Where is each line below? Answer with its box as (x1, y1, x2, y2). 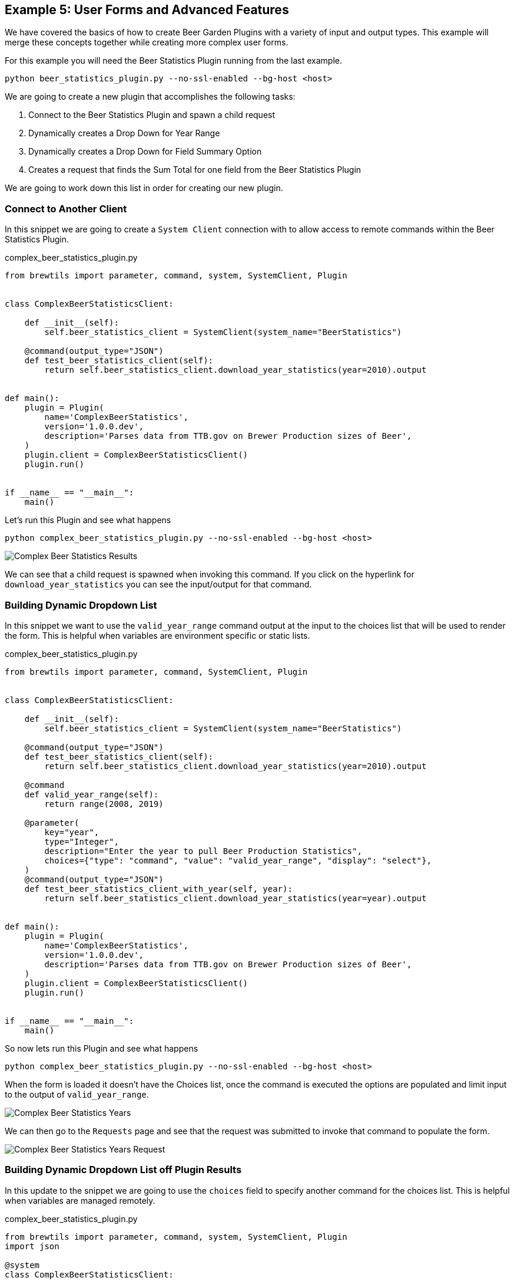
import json (5, 1241, 59, 1251)
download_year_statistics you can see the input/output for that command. (5, 579, 312, 590)
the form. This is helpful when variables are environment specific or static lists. (5, 630, 310, 641)
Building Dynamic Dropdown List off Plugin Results (5, 1164, 242, 1176)
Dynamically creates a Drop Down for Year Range (28, 128, 220, 139)
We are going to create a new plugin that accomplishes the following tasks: (5, 91, 296, 102)
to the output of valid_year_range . (5, 1089, 149, 1099)
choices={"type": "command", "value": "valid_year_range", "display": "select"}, (44, 855, 432, 865)
